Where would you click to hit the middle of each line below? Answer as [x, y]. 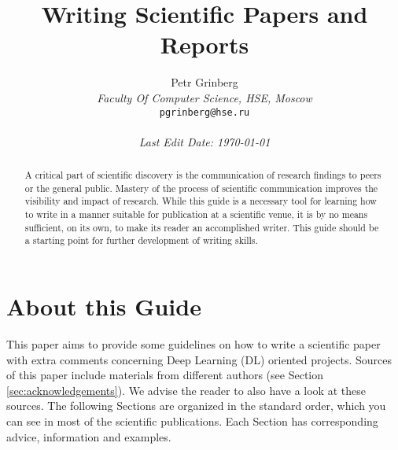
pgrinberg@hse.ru [205, 112]
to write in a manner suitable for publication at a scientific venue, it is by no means [196, 214]
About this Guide [104, 306]
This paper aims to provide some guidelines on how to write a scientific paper [193, 344]
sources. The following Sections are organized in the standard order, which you [196, 406]
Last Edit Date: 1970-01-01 [205, 141]
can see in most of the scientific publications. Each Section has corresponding [192, 420]
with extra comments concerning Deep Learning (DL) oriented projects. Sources [199, 359]
